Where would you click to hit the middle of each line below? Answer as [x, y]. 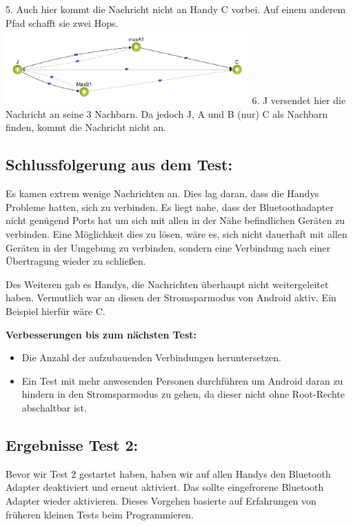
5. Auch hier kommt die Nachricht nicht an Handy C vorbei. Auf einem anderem [176, 9]
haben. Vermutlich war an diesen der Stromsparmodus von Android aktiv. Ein [171, 297]
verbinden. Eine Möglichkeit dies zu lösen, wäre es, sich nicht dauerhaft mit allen [176, 234]
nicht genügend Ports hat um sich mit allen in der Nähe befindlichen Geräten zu [175, 220]
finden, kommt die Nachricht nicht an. [86, 127]
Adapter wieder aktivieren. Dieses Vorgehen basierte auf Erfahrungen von [161, 500]
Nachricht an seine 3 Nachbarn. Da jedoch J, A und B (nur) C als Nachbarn [167, 113]
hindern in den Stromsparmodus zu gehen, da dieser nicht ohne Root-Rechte [183, 394]
